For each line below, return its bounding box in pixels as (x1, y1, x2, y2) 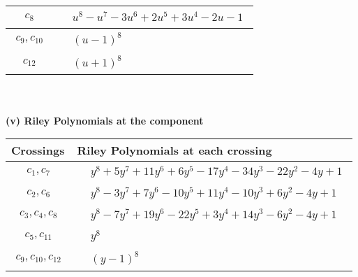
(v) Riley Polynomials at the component (6, 113, 204, 127)
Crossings (11, 142, 65, 159)
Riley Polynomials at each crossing (77, 142, 272, 159)
